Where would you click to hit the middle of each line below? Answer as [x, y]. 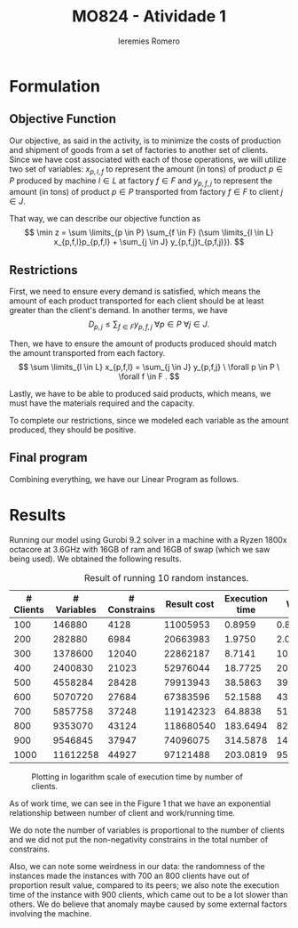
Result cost [190, 604]
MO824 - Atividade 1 [149, 16]
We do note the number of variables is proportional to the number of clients [147, 830]
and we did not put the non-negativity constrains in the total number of [139, 839]
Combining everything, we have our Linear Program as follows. [124, 479]
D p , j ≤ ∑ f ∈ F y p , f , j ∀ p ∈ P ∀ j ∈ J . [149, 325]
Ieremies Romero [149, 41]
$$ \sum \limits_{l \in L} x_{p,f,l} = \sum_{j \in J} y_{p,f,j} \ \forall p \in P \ [149, 367]
